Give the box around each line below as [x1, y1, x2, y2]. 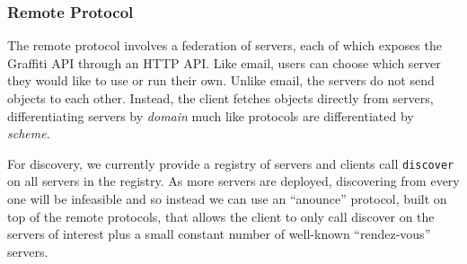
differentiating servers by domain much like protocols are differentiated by [7, 106, 414, 125]
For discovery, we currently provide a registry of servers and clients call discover [7, 154, 454, 172]
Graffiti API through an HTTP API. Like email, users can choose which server [7, 53, 441, 72]
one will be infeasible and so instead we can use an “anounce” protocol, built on [7, 189, 447, 208]
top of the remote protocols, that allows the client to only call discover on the [7, 207, 435, 225]
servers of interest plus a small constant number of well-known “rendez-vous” [7, 224, 431, 243]
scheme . [7, 124, 50, 143]
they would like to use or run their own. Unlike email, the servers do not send [7, 71, 435, 90]
